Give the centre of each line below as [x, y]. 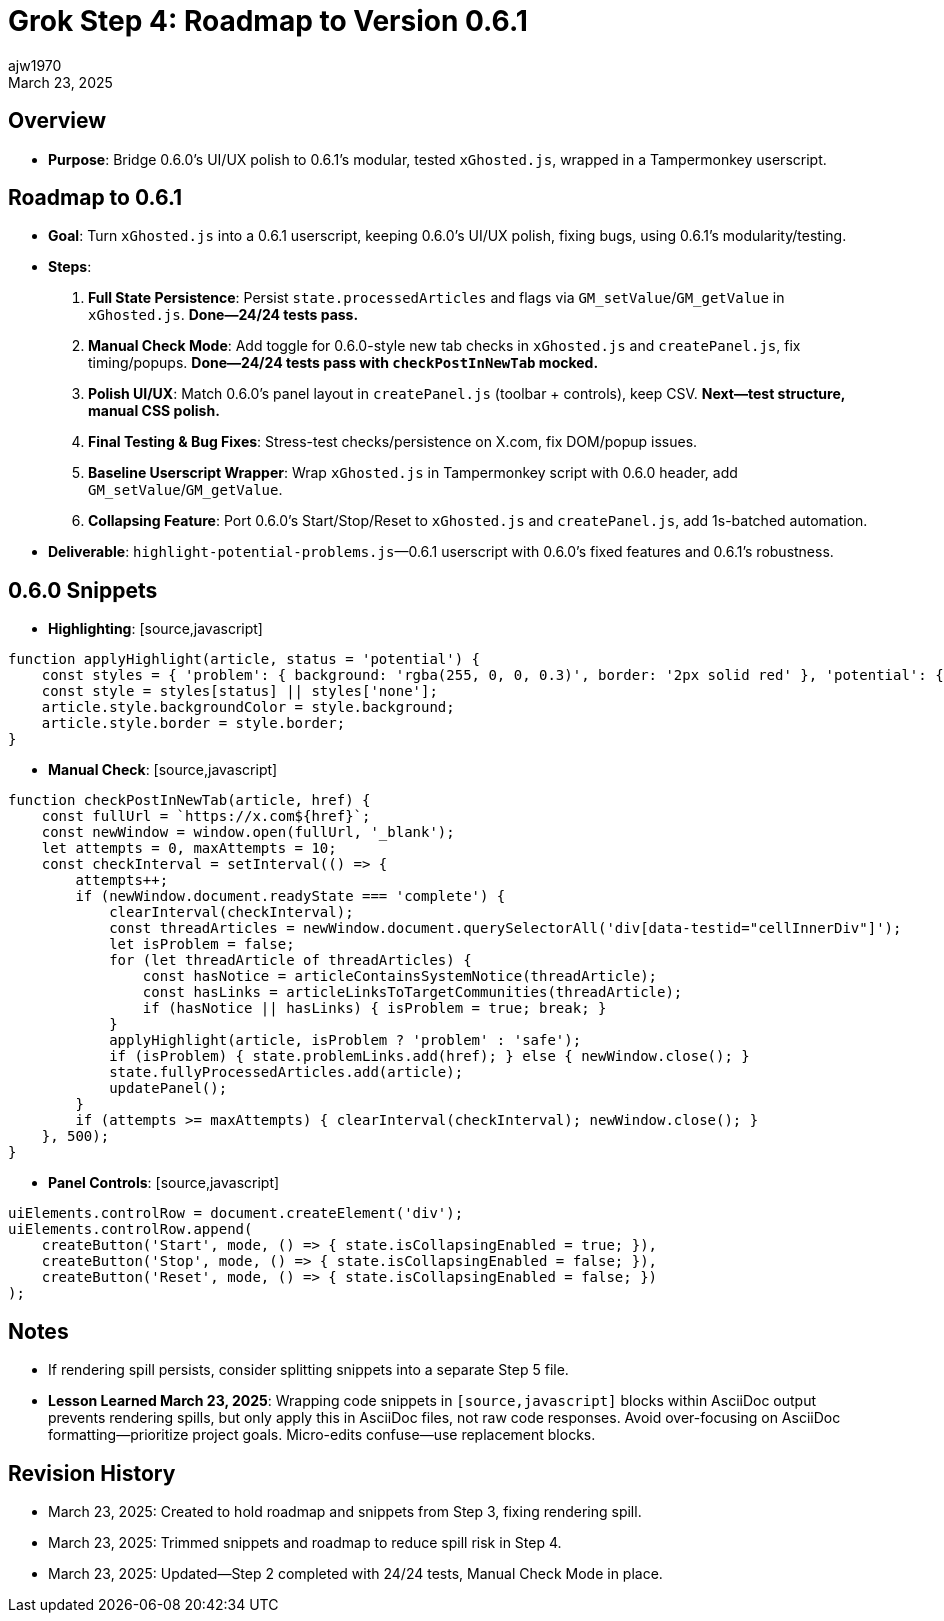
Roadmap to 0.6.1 [95, 198]
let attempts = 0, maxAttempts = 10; [189, 848]
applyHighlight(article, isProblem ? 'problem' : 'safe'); [345, 1040]
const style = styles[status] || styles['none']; [239, 691]
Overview [57, 121]
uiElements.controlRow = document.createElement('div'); [236, 1213]
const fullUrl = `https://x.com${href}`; [206, 816]
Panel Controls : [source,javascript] [164, 1183]
